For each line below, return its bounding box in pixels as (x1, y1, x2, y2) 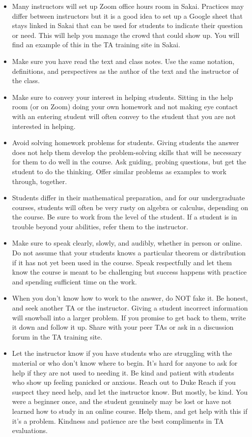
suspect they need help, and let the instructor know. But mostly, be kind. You (12, 386, 248, 397)
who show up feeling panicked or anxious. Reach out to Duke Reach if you (12, 377, 236, 387)
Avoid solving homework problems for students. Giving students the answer (12, 137, 239, 148)
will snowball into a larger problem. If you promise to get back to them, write (12, 312, 246, 322)
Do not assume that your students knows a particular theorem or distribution (12, 248, 246, 258)
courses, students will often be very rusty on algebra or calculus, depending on (12, 202, 248, 212)
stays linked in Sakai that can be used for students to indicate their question (12, 20, 243, 31)
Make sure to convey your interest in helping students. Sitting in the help (12, 92, 233, 102)
